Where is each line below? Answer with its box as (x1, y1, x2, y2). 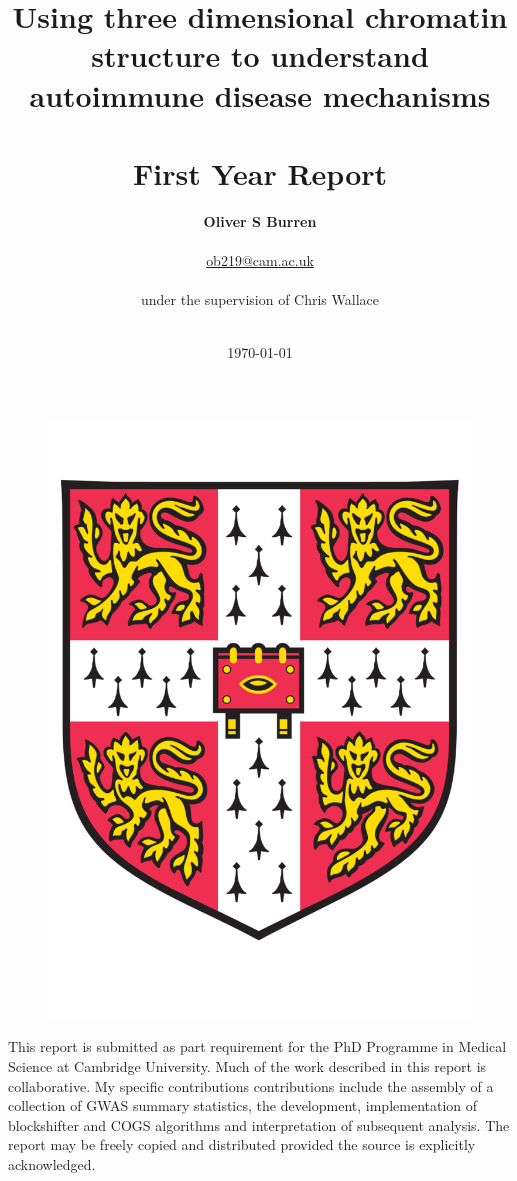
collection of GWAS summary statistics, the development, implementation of (8, 1095, 478, 1116)
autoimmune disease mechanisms (29, 74, 491, 115)
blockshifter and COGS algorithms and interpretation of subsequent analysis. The (8, 1114, 510, 1135)
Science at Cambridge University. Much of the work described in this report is (8, 1055, 487, 1076)
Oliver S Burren (203, 210, 317, 231)
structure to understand (91, 35, 429, 76)
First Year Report (132, 152, 388, 193)
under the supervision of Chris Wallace (141, 289, 379, 310)
